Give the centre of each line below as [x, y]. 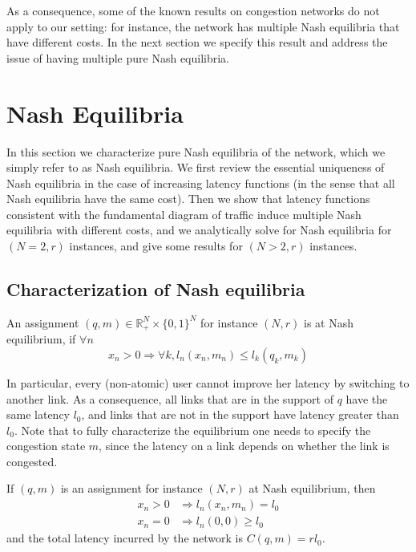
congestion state [46, 446]
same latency [38, 414]
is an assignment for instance [131, 488]
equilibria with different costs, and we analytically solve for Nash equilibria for [199, 230]
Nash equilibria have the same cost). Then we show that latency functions [188, 199]
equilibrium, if [41, 339]
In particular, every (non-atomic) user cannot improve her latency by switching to [208, 382]
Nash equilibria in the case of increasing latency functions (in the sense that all [201, 183]
